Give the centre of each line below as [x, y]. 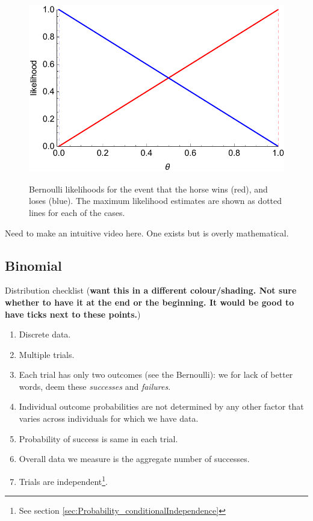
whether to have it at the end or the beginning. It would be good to [150, 302]
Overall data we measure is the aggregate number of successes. [134, 459]
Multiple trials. [47, 354]
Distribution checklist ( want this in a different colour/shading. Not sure [151, 290]
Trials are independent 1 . [63, 480]
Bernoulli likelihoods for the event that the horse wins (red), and [148, 189]
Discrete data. [45, 334]
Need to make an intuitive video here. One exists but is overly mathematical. [147, 233]
